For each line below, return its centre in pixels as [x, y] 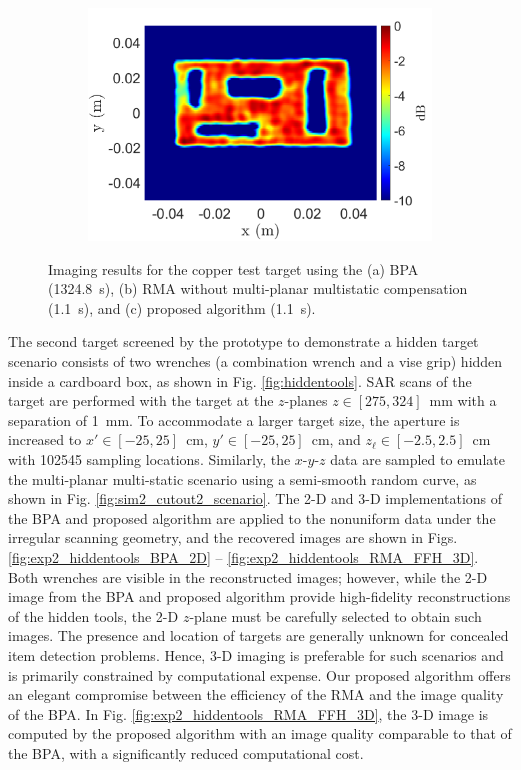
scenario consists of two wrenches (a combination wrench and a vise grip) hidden [255, 361]
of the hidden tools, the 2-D [93, 615]
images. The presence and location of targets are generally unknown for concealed [258, 635]
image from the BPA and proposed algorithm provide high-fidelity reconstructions [259, 596]
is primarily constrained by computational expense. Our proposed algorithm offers [259, 674]
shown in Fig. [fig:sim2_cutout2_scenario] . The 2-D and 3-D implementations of [255, 498]
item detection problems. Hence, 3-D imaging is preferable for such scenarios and [256, 654]
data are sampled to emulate [417, 459]
